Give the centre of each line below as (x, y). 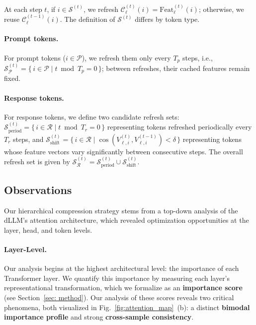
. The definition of (87, 19)
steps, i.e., (197, 57)
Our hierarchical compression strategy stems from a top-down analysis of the (121, 210)
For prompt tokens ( (35, 57)
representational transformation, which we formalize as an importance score (123, 288)
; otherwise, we (221, 9)
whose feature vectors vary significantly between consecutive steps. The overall (124, 151)
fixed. (12, 78)
